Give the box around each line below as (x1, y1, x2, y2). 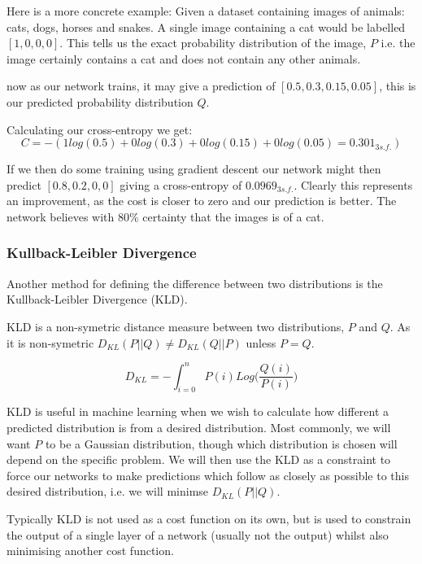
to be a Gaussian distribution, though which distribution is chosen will (45, 435, 398, 452)
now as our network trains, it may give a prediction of (7, 77, 276, 94)
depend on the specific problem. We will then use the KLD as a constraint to (7, 451, 391, 468)
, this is (379, 77, 416, 94)
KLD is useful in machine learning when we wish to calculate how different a (7, 403, 389, 420)
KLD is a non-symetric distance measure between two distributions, (7, 317, 345, 334)
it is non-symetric (7, 334, 94, 351)
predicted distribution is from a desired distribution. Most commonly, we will (7, 419, 391, 436)
